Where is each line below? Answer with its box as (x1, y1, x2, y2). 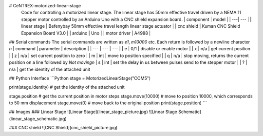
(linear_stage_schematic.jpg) (9, 116, 67, 121)
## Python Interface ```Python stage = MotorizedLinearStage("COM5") (9, 75, 151, 81)
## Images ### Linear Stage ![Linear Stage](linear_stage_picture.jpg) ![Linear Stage (9, 109, 178, 115)
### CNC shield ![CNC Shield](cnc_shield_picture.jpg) (9, 125, 118, 131)
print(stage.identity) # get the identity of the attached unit (9, 84, 125, 90)
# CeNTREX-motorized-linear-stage (9, 3, 81, 8)
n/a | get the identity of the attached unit (9, 66, 90, 72)
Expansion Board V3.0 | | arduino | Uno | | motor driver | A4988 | (21, 30, 151, 36)
